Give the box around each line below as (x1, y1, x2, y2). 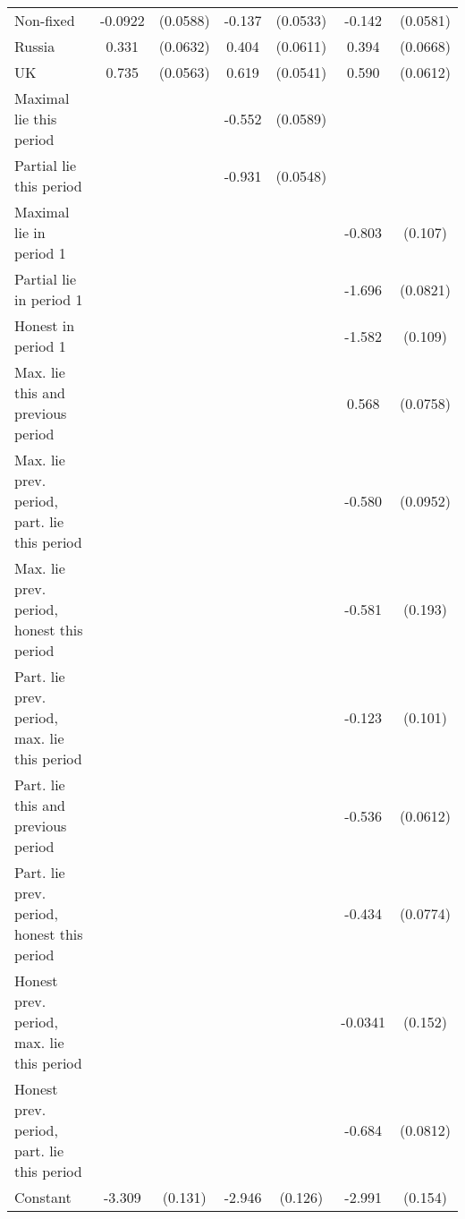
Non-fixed (14, 10, 75, 30)
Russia (14, 36, 55, 56)
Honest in (14, 315, 75, 336)
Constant (14, 1187, 72, 1207)
